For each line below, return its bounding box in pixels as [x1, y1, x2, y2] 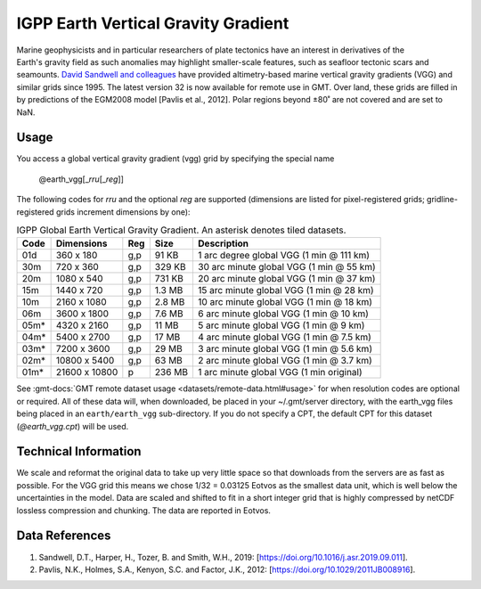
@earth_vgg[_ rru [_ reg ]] [38, 174, 125, 184]
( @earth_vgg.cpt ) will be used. [16, 421, 129, 431]
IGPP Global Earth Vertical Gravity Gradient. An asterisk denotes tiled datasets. [16, 224, 346, 236]
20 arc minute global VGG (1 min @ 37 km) [197, 273, 376, 285]
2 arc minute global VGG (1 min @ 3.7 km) [197, 355, 373, 367]
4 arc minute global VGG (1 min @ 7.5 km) [197, 331, 371, 343]
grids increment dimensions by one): [55, 206, 191, 217]
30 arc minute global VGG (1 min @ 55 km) [197, 261, 376, 274]
